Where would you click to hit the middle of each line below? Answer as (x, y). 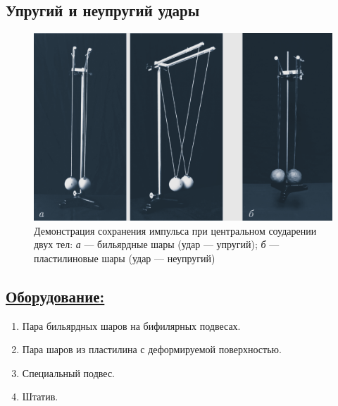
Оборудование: (55, 296)
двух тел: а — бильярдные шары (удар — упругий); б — (157, 244)
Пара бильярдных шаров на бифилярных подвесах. (131, 325)
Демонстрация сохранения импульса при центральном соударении (175, 230)
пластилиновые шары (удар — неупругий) (125, 258)
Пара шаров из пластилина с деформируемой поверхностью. (152, 349)
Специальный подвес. (68, 373)
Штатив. (40, 396)
